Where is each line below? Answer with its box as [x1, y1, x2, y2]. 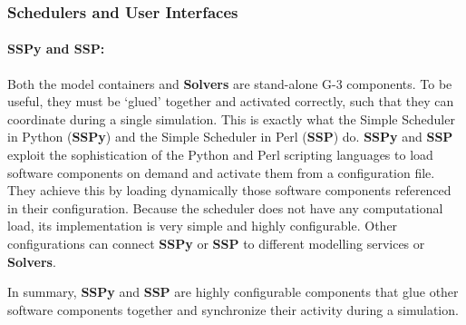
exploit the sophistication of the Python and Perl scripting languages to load [7, 145, 433, 164]
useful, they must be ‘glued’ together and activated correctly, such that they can [7, 92, 454, 111]
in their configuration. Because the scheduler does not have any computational [7, 198, 443, 217]
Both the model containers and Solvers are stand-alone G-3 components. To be [7, 74, 452, 93]
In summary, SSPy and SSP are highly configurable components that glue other [7, 282, 459, 301]
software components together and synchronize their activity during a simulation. [7, 300, 459, 319]
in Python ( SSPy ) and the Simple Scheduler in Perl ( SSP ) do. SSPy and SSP [7, 127, 453, 146]
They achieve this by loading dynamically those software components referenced [7, 181, 451, 200]
